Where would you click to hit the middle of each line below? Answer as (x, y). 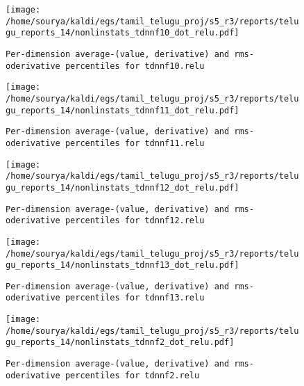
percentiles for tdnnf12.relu (135, 221)
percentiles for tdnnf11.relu (135, 143)
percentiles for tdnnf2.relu (132, 375)
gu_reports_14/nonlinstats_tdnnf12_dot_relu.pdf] (123, 187)
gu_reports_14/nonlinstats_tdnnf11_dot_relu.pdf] (123, 110)
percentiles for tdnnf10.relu (135, 66)
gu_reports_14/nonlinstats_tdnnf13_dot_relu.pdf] (123, 265)
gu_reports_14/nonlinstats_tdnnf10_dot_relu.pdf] (123, 33)
